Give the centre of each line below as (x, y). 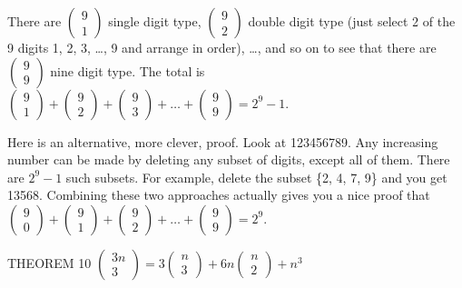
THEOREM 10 (49, 262)
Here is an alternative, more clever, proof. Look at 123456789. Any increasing (223, 141)
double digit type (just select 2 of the (352, 21)
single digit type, (155, 21)
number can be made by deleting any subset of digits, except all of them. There (229, 159)
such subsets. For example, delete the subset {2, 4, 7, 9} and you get (256, 177)
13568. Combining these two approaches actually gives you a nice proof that (219, 195)
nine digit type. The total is (128, 70)
